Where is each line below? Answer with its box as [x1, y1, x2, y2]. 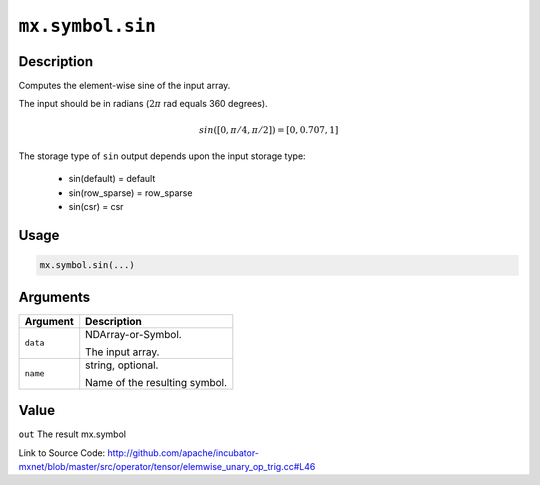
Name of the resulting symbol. [85, 375, 228, 389]
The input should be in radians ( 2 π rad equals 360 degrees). [18, 98, 269, 110]
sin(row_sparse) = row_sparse [68, 186, 193, 199]
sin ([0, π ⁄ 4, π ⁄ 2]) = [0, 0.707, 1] [198, 124, 339, 135]
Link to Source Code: [18, 446, 106, 459]
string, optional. [85, 358, 159, 372]
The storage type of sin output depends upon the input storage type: [18, 150, 306, 162]
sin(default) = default [68, 173, 156, 185]
